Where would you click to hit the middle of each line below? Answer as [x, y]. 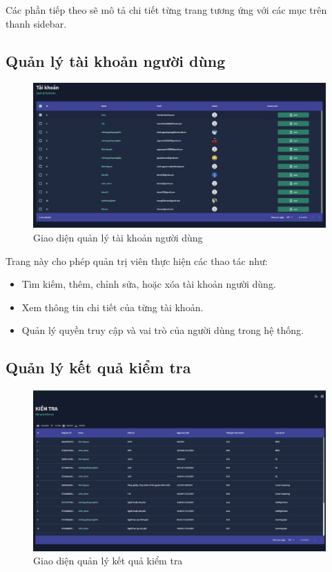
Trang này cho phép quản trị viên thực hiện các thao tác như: [137, 260]
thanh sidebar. [36, 23]
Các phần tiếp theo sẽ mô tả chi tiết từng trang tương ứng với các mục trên [166, 10]
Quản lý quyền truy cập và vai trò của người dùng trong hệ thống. [163, 330]
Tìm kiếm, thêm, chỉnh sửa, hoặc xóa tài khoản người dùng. [149, 284]
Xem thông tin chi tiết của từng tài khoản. [113, 307]
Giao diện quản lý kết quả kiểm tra [108, 561]
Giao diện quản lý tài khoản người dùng [118, 237]
